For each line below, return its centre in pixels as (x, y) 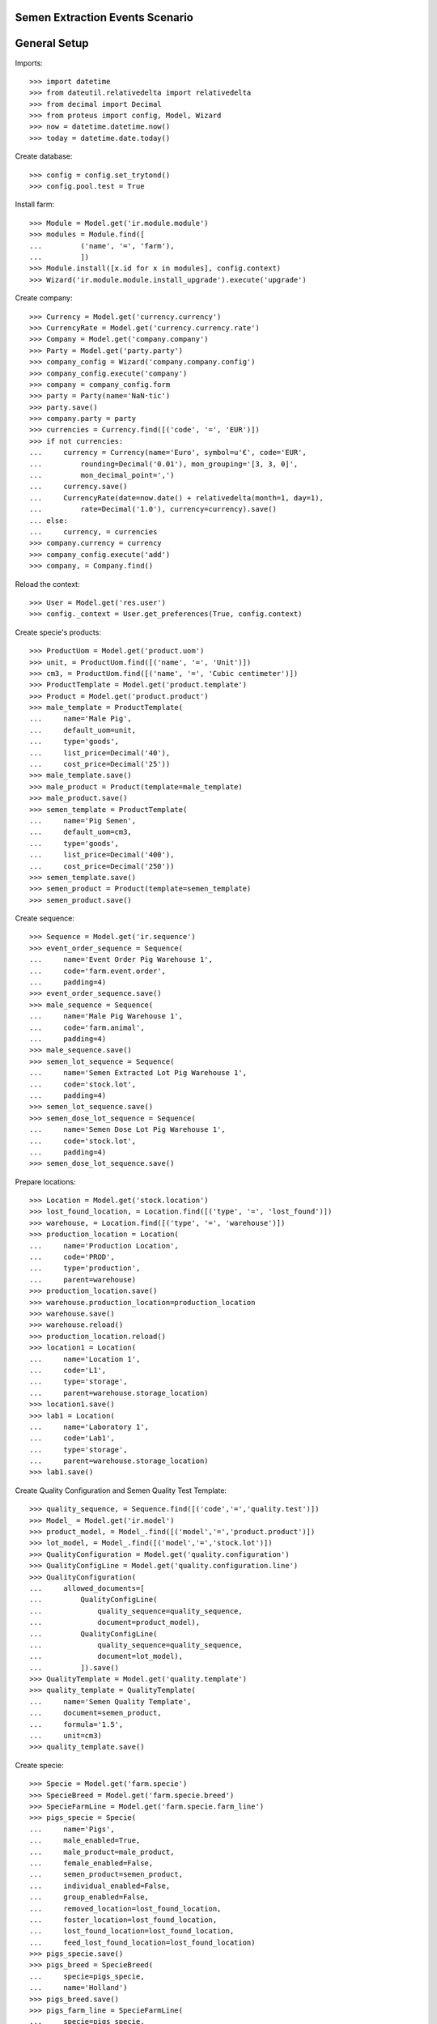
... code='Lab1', (72, 1438)
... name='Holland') (78, 1988)
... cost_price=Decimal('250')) (102, 866)
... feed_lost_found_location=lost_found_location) (142, 1942)
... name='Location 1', (85, 1359)
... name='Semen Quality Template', (110, 1701)
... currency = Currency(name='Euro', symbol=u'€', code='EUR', (168, 453)
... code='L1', (68, 1370)
